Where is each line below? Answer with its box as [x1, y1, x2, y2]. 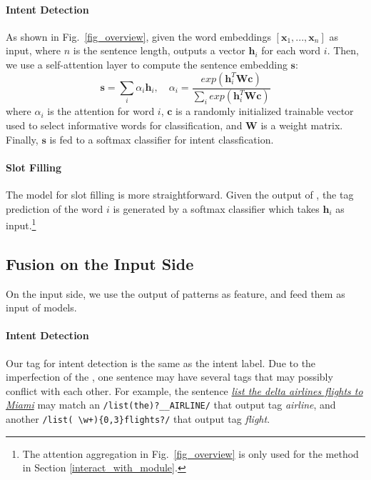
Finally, [6, 131, 39, 146]
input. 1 [6, 216, 36, 232]
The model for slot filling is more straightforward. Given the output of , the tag [6, 187, 354, 202]
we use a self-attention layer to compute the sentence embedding [6, 56, 288, 71]
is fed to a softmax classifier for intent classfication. [49, 131, 274, 146]
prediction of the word [6, 201, 103, 216]
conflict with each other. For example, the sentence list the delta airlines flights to [6, 383, 363, 398]
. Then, [327, 43, 359, 58]
